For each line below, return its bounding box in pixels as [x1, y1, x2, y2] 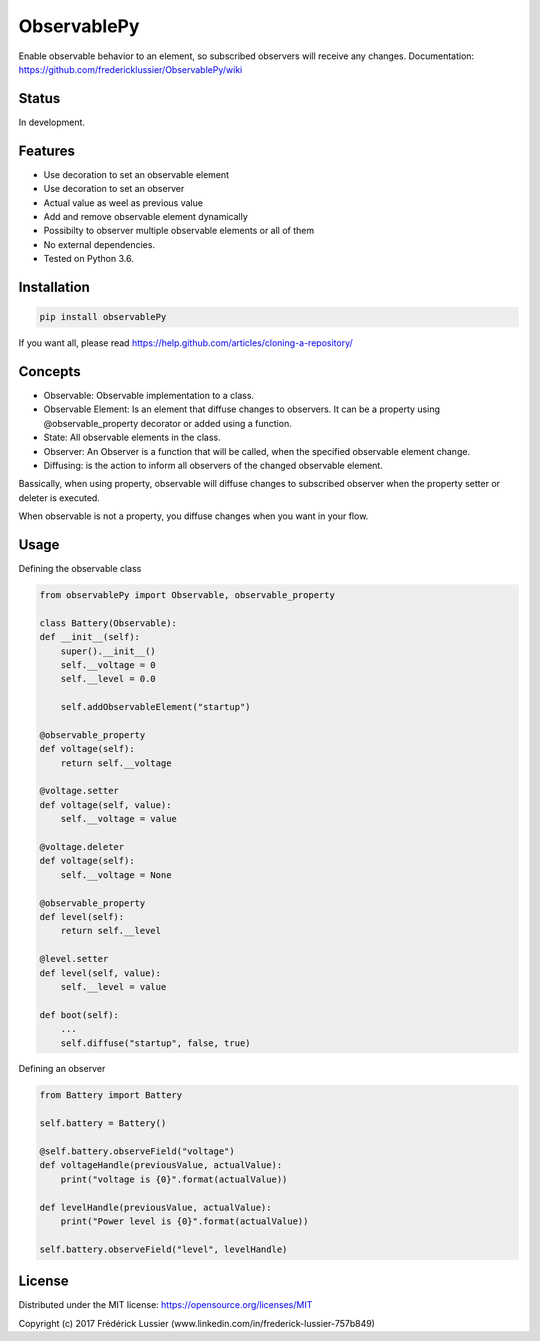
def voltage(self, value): [39, 799, 172, 810]
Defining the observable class [18, 563, 142, 575]
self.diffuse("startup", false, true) [60, 1037, 251, 1049]
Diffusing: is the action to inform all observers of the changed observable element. [43, 459, 384, 471]
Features [18, 142, 75, 159]
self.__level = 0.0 [60, 673, 157, 685]
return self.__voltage [60, 757, 172, 769]
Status [18, 90, 61, 107]
